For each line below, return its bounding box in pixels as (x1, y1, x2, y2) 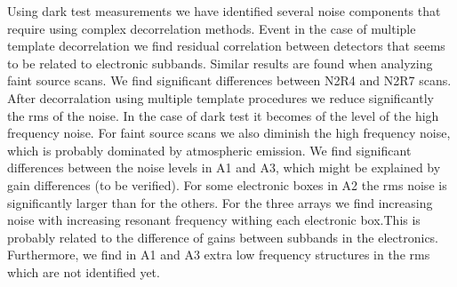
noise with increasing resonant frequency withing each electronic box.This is (7, 211, 421, 229)
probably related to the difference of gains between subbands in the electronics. (7, 227, 439, 246)
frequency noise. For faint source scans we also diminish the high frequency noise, (7, 124, 451, 142)
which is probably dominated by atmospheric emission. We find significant (7, 140, 412, 159)
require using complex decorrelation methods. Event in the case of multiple (7, 19, 416, 37)
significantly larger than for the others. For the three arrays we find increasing (7, 193, 433, 211)
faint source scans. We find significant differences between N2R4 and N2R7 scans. (7, 71, 452, 90)
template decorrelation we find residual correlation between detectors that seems (7, 36, 445, 55)
